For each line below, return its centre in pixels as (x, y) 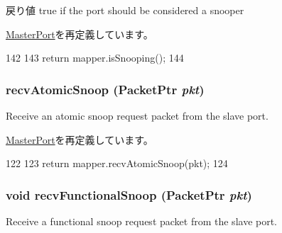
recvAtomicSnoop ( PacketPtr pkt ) (105, 89)
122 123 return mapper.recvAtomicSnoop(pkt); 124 (117, 163)
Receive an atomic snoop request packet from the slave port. (137, 115)
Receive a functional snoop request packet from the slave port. (142, 221)
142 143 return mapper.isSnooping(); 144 (95, 58)
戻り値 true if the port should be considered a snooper (125, 10)
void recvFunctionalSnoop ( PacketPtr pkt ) (129, 194)
